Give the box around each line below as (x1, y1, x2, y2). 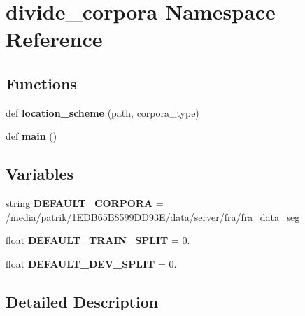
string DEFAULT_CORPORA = (6, 196, 164, 210)
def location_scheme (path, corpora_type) (6, 105, 199, 120)
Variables (6, 163, 74, 185)
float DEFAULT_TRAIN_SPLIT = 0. (6, 233, 190, 247)
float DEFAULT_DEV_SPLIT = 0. (6, 256, 177, 271)
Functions (6, 72, 77, 94)
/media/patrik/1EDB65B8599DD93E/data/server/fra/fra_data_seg (6, 209, 300, 224)
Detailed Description (6, 290, 159, 312)
